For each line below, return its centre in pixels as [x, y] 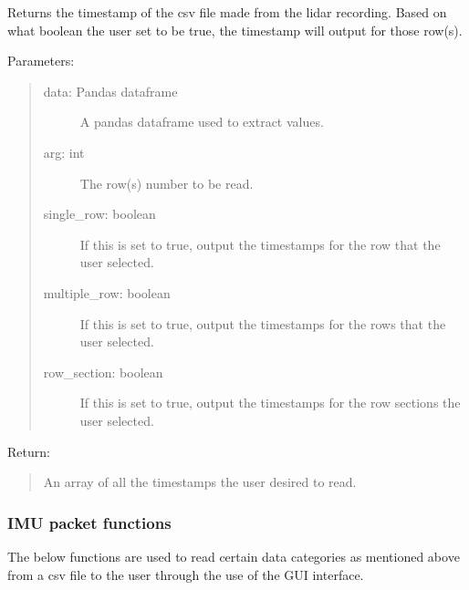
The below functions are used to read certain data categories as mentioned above [234, 556]
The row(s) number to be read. [167, 183]
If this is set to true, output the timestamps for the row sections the [270, 403]
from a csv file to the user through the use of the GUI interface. [186, 574]
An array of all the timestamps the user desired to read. [200, 482]
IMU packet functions [89, 522]
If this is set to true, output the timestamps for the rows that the [263, 323]
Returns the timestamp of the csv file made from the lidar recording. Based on [227, 12]
